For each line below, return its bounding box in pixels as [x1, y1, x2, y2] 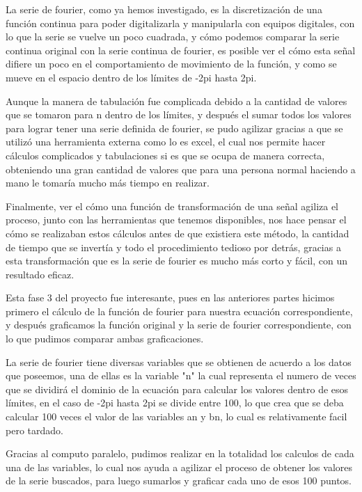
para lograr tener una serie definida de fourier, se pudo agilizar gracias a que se [6, 120, 343, 135]
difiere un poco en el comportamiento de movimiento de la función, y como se [6, 56, 337, 71]
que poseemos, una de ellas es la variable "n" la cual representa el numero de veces [6, 368, 356, 383]
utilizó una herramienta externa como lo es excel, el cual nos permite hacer [6, 134, 326, 149]
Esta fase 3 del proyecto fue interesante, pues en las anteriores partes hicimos [6, 290, 335, 305]
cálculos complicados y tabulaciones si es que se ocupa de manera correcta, [6, 148, 325, 162]
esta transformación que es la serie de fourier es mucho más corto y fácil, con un [6, 253, 348, 268]
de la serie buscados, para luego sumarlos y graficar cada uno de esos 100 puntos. [6, 473, 352, 488]
